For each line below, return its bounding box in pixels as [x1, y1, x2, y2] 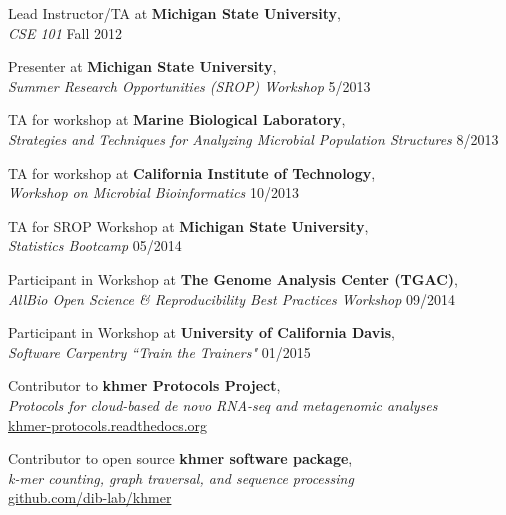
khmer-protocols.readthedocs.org [8, 414, 208, 435]
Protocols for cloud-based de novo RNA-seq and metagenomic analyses [8, 394, 438, 415]
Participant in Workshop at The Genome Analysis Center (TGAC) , [8, 268, 458, 289]
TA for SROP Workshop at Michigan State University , [8, 215, 369, 236]
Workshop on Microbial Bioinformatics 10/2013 [8, 182, 299, 203]
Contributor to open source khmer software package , [8, 448, 353, 469]
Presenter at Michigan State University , [8, 56, 277, 77]
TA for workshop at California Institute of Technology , [8, 162, 376, 183]
